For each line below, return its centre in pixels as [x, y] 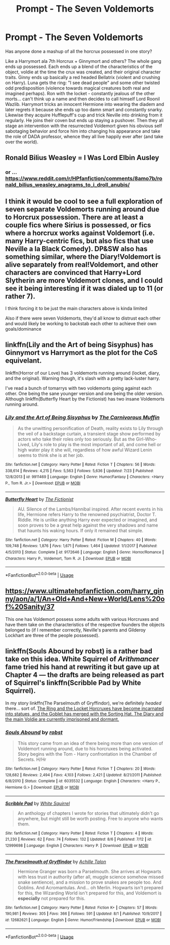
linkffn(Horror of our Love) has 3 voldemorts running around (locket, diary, [83, 373]
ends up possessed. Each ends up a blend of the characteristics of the [79, 66]
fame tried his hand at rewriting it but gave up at [82, 667]
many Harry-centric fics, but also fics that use [79, 241]
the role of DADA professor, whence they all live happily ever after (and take [84, 136]
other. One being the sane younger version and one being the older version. [84, 393]
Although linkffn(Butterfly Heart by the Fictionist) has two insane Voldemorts [85, 399]
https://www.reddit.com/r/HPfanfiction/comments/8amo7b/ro [84, 179]
